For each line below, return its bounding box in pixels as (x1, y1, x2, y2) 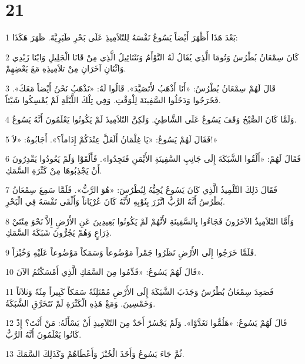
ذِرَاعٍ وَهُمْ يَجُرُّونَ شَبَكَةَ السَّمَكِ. (5, 226, 112, 239)
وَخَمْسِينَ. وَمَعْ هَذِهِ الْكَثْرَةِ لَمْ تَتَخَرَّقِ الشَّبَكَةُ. (5, 297, 156, 309)
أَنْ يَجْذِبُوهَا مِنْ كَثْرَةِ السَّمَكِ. (5, 164, 102, 176)
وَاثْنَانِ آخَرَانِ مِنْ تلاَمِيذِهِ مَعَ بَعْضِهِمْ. (5, 62, 126, 74)
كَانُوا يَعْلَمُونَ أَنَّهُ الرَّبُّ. (5, 328, 82, 340)
